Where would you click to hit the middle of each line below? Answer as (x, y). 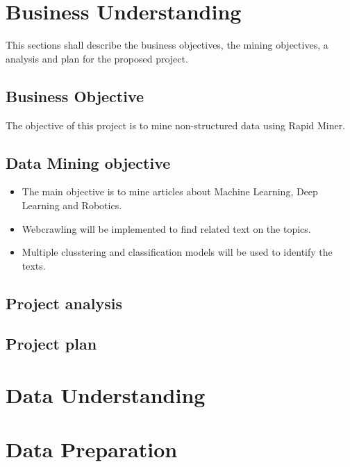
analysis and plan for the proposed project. (97, 58)
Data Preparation (92, 449)
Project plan (51, 344)
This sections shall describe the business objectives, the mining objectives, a (167, 45)
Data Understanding (106, 395)
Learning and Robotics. (72, 205)
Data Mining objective (88, 162)
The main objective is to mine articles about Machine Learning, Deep (170, 191)
